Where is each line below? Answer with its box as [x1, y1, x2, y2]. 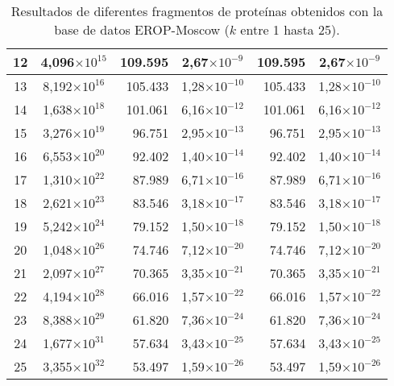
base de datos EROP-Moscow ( [54, 20, 230, 39]
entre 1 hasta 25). [240, 20, 340, 39]
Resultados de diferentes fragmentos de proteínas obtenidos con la [10, 2, 384, 20]
